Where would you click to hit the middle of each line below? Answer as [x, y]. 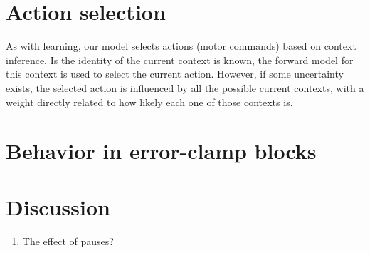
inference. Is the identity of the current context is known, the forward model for [180, 60]
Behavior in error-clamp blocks [161, 151]
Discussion [58, 206]
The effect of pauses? [68, 241]
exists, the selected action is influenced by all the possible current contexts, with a [185, 87]
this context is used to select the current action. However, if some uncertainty [175, 74]
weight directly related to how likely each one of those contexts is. [149, 102]
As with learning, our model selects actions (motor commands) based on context [181, 46]
